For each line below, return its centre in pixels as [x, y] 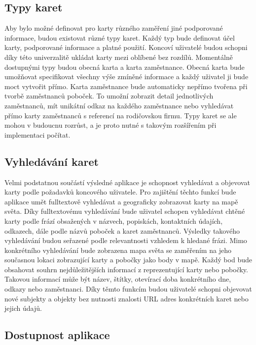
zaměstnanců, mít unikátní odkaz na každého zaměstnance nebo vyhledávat [119, 105]
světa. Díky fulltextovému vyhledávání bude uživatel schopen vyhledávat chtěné [125, 211]
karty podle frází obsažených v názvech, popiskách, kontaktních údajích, [114, 221]
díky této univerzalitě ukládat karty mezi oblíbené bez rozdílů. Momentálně [119, 57]
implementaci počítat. [37, 134]
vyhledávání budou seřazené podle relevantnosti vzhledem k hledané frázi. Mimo [126, 240]
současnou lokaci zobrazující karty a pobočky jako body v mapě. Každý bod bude [128, 260]
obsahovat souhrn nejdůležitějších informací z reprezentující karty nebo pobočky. [126, 269]
